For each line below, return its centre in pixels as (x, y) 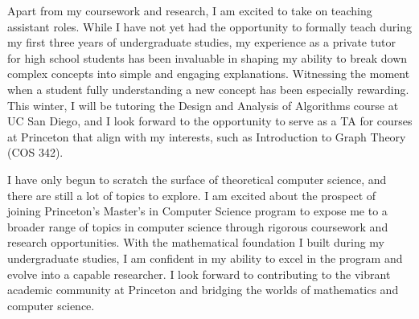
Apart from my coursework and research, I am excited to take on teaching (190, 10)
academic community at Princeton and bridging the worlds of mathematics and (203, 290)
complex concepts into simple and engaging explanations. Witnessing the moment (209, 74)
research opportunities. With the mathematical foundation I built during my (196, 242)
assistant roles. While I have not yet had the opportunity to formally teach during (209, 26)
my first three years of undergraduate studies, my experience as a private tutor (201, 42)
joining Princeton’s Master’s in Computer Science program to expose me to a (197, 211)
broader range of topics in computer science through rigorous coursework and (198, 226)
